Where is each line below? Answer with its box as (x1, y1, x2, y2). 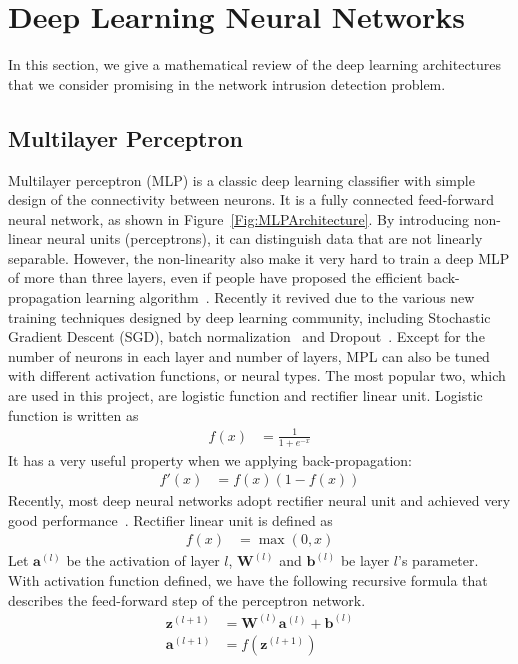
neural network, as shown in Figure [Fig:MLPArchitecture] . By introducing (8, 208, 470, 229)
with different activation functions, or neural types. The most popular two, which (8, 365, 506, 386)
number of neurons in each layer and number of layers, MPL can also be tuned (8, 345, 490, 366)
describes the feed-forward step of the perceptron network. (8, 589, 366, 610)
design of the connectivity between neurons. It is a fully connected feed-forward (8, 189, 495, 210)
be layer (340, 550, 390, 571)
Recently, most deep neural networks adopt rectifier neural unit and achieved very (8, 490, 511, 511)
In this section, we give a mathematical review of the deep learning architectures (8, 54, 502, 75)
